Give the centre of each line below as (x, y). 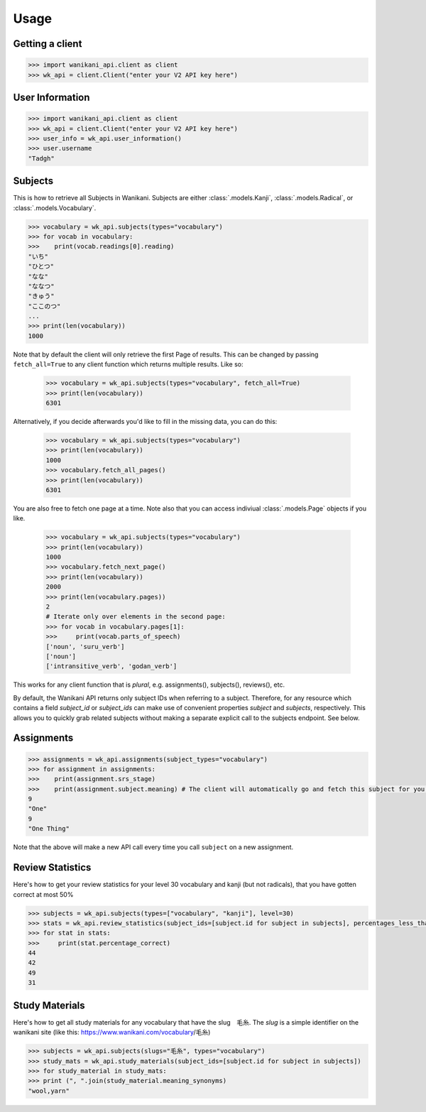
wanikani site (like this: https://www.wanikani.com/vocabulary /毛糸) (112, 1032)
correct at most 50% (43, 894)
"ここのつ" (44, 306)
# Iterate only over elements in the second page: (136, 617)
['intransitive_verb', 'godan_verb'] (111, 666)
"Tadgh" (41, 158)
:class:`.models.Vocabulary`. (55, 208)
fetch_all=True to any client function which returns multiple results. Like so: (129, 364)
